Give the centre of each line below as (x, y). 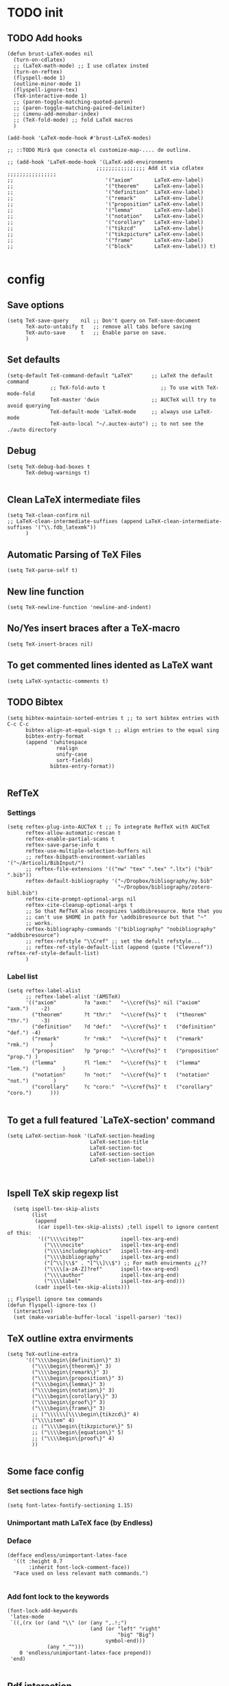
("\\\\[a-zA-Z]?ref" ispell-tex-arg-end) (111, 1269)
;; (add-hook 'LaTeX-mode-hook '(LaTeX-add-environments (90, 162)
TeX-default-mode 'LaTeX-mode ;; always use (121, 412)
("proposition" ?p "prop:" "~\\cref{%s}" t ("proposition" (125, 1051)
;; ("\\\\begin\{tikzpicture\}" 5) (83, 1426)
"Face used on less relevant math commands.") (81, 1573)
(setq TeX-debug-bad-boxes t (49, 467)
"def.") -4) (24, 1033)
